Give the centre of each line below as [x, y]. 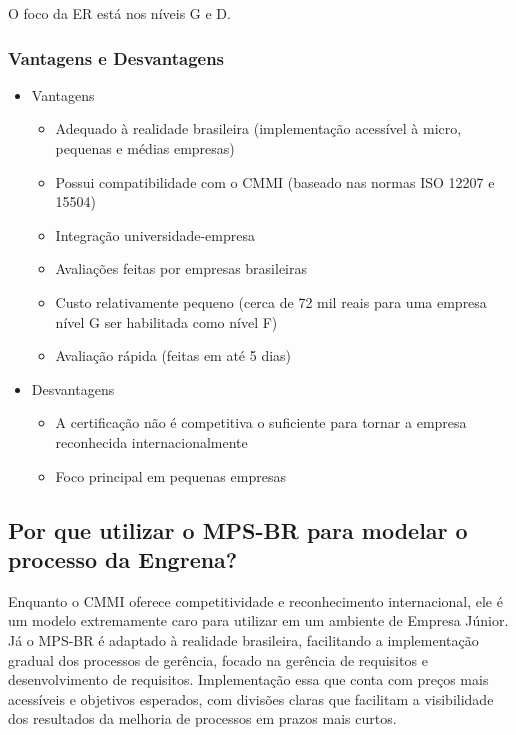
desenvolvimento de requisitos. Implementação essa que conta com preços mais [248, 679]
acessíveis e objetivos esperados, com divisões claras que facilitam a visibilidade [251, 698]
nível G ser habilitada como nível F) [166, 321]
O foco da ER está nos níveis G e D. [119, 13]
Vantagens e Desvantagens [116, 57]
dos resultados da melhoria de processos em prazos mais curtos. [202, 718]
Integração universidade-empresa [155, 234]
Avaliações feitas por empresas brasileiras [181, 268]
